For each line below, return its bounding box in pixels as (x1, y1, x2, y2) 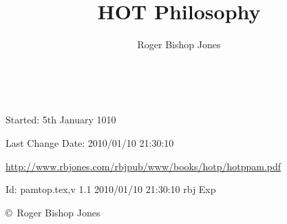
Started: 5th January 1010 (6, 112, 116, 127)
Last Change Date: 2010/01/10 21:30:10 (6, 135, 174, 150)
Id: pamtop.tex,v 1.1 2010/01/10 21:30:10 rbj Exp (6, 182, 216, 196)
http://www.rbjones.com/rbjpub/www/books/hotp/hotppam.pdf (6, 159, 281, 173)
